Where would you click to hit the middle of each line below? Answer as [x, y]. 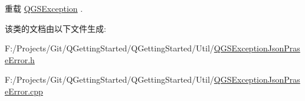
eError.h [20, 59]
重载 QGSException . [44, 8]
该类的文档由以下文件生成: [55, 28]
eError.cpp [24, 91]
